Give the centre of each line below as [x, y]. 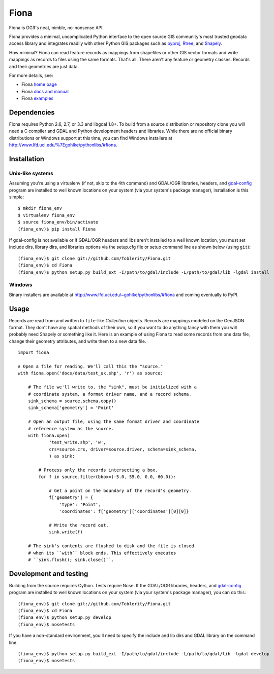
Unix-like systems [31, 173]
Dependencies [32, 112]
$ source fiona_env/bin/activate [58, 222]
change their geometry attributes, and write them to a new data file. [77, 341]
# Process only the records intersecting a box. [98, 470]
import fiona [33, 353]
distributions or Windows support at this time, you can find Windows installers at [91, 138]
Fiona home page [39, 84]
